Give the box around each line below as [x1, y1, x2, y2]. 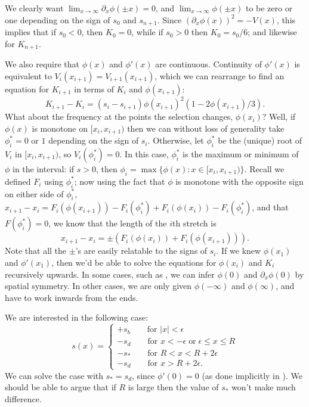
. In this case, [119, 148, 169, 160]
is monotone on [32, 122, 88, 134]
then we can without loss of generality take [127, 122, 285, 134]
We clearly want [5, 2, 64, 14]
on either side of [5, 187, 64, 200]
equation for [5, 82, 49, 95]
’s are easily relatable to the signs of [75, 244, 208, 257]
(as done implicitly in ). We [202, 369, 302, 381]
